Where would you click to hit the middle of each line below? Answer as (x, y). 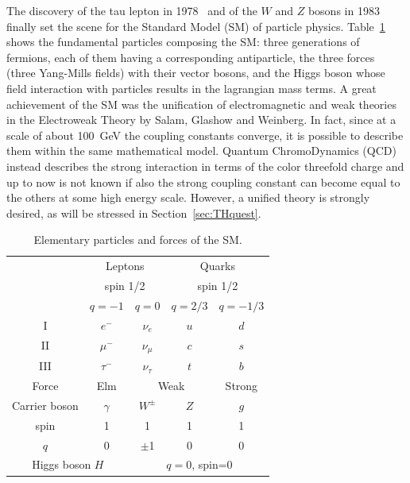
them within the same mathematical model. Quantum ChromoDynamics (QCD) (201, 151)
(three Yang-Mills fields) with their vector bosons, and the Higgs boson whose (196, 73)
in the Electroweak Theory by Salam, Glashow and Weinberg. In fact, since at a (201, 120)
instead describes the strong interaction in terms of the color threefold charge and (205, 166)
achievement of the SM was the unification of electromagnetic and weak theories (201, 104)
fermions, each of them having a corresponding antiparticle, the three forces (191, 57)
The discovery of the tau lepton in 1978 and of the (132, 10)
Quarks (217, 266)
